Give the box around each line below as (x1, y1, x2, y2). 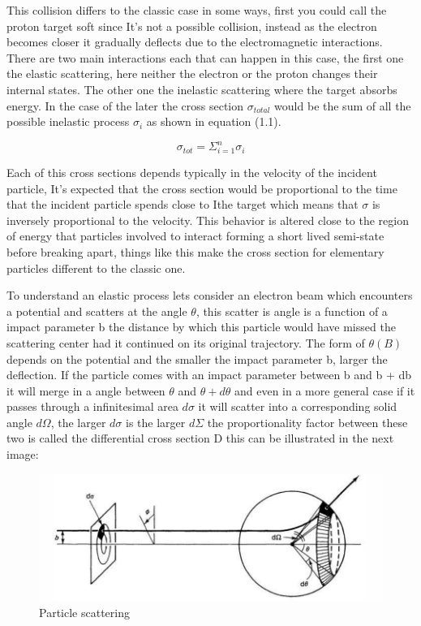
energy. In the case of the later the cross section (6, 97, 244, 114)
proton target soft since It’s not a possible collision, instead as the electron (6, 17, 377, 34)
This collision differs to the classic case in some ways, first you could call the (6, 2, 387, 18)
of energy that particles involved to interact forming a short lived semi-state (6, 227, 384, 244)
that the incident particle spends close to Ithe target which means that (6, 196, 359, 213)
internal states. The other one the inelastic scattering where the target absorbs (6, 80, 397, 97)
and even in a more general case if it (234, 382, 415, 399)
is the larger (126, 413, 186, 430)
